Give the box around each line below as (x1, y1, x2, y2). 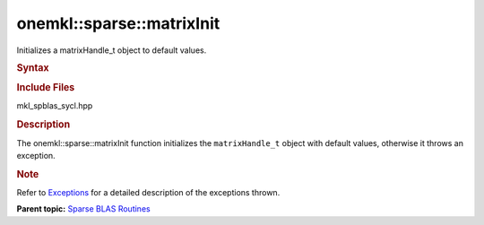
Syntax (16, 61, 49, 74)
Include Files (16, 82, 75, 94)
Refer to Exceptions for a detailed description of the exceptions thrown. (16, 186, 281, 197)
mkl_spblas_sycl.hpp (16, 100, 93, 111)
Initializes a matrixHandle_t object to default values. (16, 45, 207, 56)
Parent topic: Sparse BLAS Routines (16, 203, 151, 214)
